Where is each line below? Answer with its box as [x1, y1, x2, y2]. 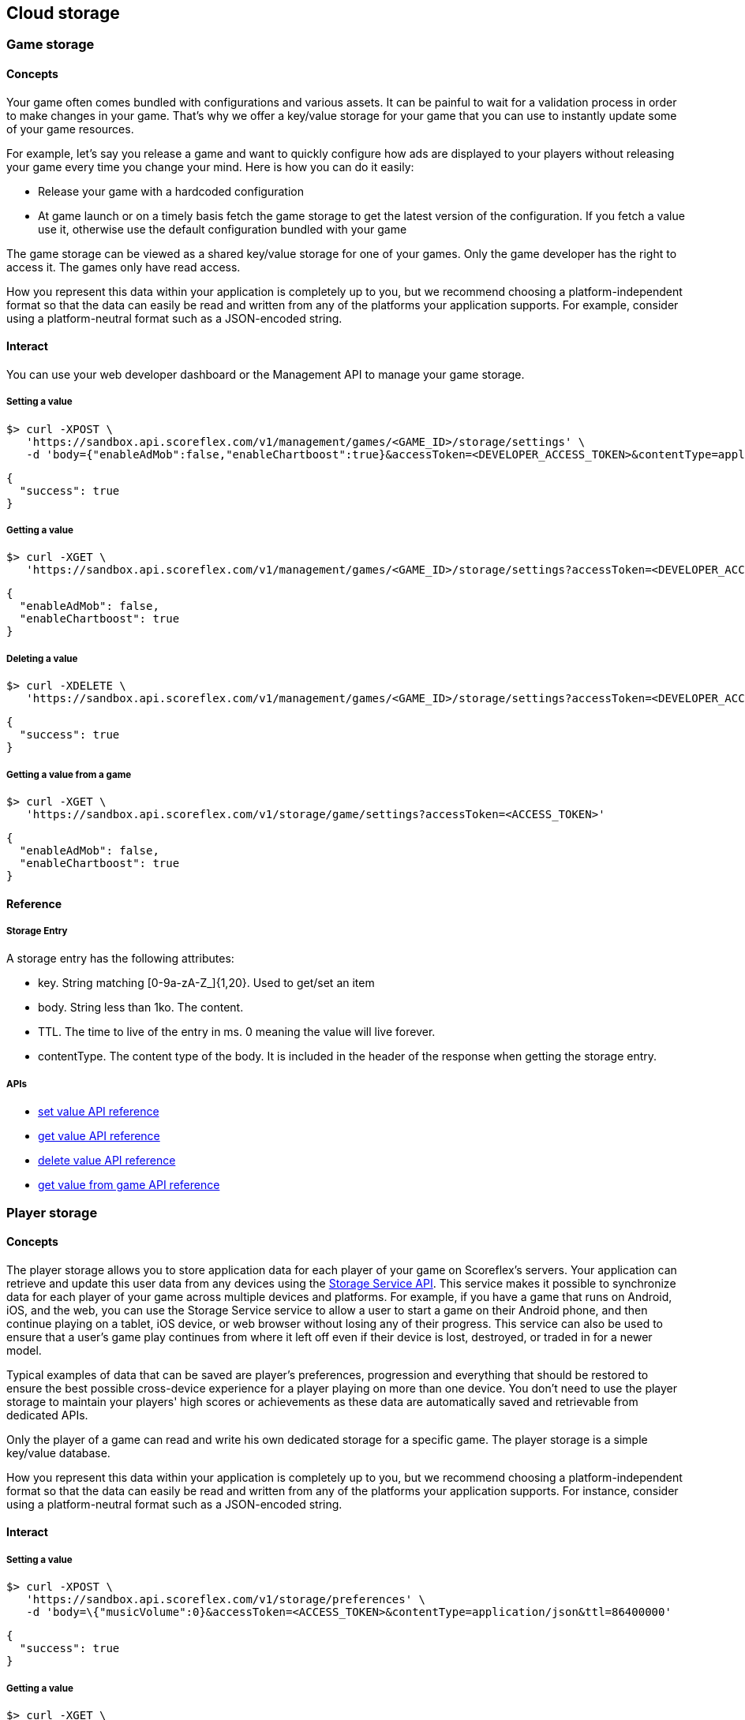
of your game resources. [6, 122, 134, 136]
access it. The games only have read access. [6, 260, 241, 274]
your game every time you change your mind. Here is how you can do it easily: [6, 159, 414, 174]
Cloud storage [6, 3, 120, 23]
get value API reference [38, 1129, 160, 1143]
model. [6, 1343, 42, 1357]
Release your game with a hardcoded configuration [38, 184, 304, 198]
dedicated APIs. [6, 1408, 88, 1422]
